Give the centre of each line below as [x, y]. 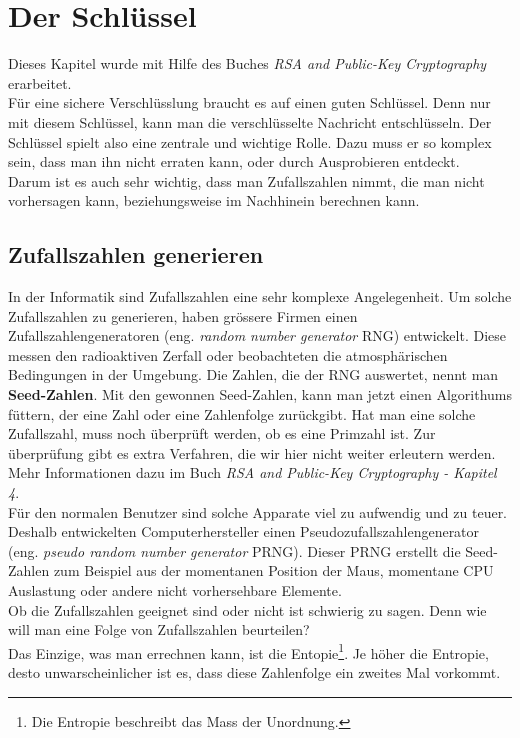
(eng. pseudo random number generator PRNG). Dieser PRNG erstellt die [234, 550]
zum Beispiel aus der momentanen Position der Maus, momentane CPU [273, 570]
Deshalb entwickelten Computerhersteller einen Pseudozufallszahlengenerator [244, 531]
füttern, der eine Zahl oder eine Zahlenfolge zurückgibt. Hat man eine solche [242, 413]
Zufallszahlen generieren [136, 254]
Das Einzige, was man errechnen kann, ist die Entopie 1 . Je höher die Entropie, [248, 651]
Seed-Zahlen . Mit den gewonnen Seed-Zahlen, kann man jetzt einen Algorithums [260, 394]
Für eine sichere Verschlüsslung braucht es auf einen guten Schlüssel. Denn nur [249, 102]
